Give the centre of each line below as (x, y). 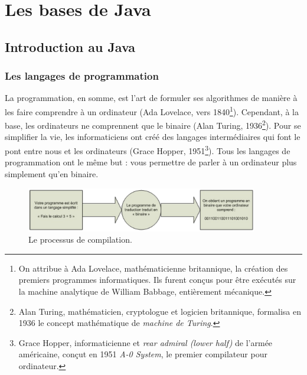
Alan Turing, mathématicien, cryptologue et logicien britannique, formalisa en (160, 311)
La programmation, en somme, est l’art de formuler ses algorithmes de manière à (151, 98)
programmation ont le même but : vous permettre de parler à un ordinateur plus (151, 162)
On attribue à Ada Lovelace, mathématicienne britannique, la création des (153, 268)
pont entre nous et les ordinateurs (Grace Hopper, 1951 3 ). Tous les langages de (148, 150)
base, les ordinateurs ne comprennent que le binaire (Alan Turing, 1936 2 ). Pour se (153, 124)
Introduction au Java (70, 46)
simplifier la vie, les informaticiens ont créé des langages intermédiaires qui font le (153, 137)
